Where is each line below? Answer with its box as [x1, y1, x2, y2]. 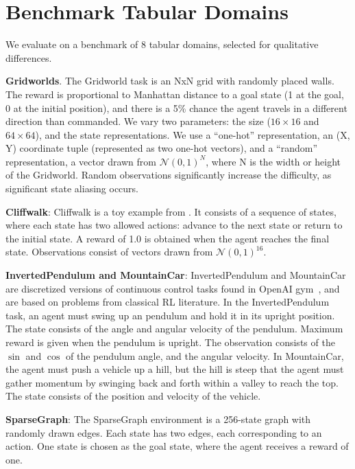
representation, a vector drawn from [5, 154, 156, 168]
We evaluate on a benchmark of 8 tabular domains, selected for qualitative [5, 37, 319, 52]
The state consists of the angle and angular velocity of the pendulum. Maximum [5, 321, 343, 336]
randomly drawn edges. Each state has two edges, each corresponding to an [5, 425, 322, 439]
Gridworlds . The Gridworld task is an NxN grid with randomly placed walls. [5, 73, 334, 88]
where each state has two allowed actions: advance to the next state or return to [5, 218, 343, 232]
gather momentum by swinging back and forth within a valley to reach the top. [5, 375, 339, 389]
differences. [5, 50, 52, 65]
